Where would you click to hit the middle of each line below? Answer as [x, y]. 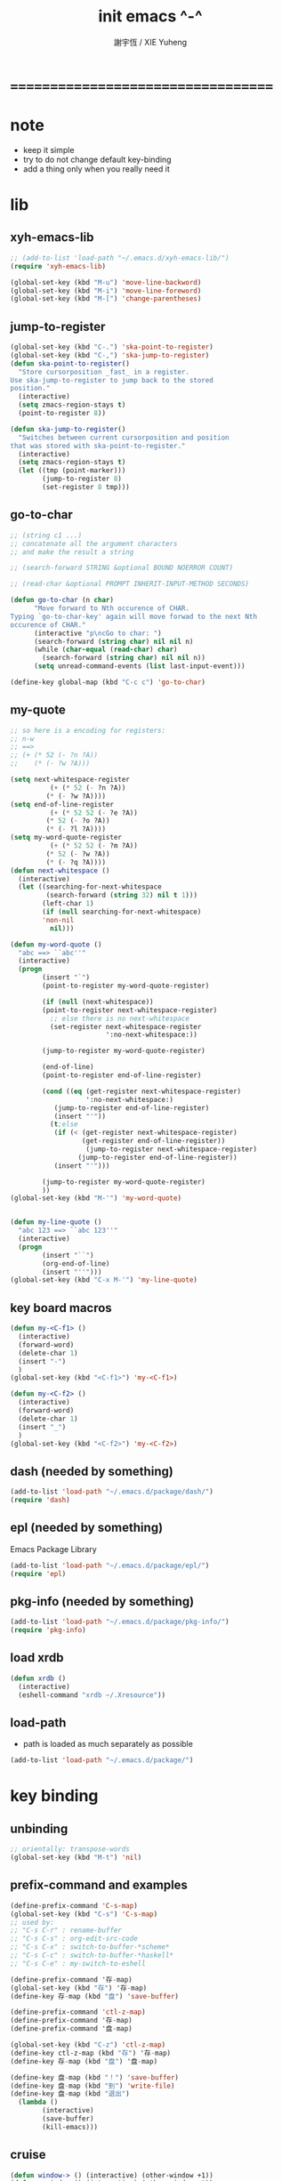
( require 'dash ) [40, 1501]
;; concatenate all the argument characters [94, 543]
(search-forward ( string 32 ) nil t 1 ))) [122, 896]
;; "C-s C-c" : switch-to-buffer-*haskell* [92, 1955]
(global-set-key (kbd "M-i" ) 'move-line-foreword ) [106, 291]
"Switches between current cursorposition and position [124, 438]
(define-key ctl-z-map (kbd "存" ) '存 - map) [91, 2053]
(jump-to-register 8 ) [82, 479]
